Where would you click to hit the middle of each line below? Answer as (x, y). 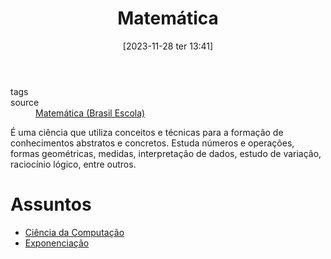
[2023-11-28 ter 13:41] (168, 46)
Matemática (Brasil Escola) (90, 113)
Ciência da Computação (74, 232)
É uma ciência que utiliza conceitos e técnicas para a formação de (147, 132)
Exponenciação (57, 243)
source (25, 102)
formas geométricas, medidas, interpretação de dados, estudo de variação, (166, 153)
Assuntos (51, 204)
